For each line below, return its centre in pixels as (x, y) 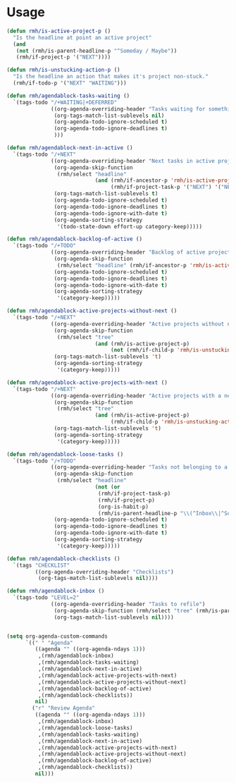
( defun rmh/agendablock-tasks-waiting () (68, 96)
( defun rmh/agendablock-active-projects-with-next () (87, 382)
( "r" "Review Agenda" (64, 708)
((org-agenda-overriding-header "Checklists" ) (104, 572)
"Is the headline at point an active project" (82, 37)
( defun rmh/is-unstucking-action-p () (63, 70)
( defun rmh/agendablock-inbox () (56, 591)
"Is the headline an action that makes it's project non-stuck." (111, 77)
